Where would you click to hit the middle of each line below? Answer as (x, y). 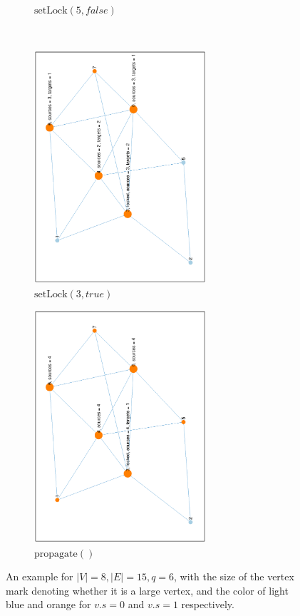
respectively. (208, 604)
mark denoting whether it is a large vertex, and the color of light (147, 590)
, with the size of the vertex (234, 576)
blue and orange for (48, 604)
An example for (40, 576)
